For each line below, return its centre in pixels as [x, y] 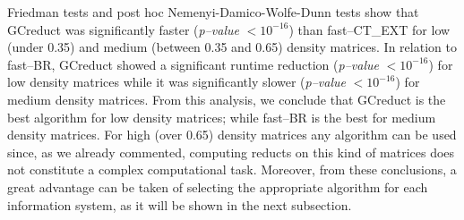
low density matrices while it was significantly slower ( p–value [176, 82]
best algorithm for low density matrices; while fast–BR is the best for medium [222, 117]
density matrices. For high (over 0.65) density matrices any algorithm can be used [232, 135]
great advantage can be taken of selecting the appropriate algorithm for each [218, 186]
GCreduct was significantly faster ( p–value [123, 29]
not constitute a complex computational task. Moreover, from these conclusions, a [232, 169]
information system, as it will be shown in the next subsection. [180, 204]
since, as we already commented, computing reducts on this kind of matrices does [231, 152]
